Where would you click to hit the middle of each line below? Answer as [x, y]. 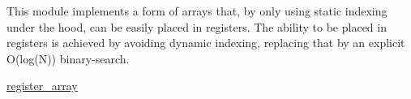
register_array [42, 86]
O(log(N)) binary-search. [68, 58]
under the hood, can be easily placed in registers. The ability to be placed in [197, 26]
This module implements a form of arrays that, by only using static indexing [197, 11]
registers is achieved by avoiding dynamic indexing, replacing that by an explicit [206, 43]
